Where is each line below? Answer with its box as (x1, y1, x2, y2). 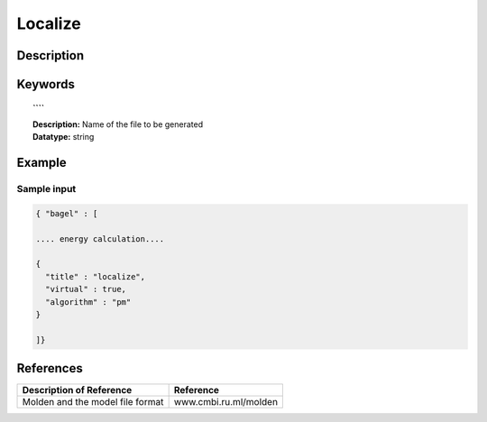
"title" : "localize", (45, 271, 146, 281)
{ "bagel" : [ (35, 208, 98, 218)
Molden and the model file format (22, 396, 164, 408)
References (16, 361, 83, 376)
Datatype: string (32, 132, 95, 142)
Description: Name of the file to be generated (32, 118, 203, 130)
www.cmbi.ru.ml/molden (173, 396, 279, 408)
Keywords (16, 77, 76, 92)
